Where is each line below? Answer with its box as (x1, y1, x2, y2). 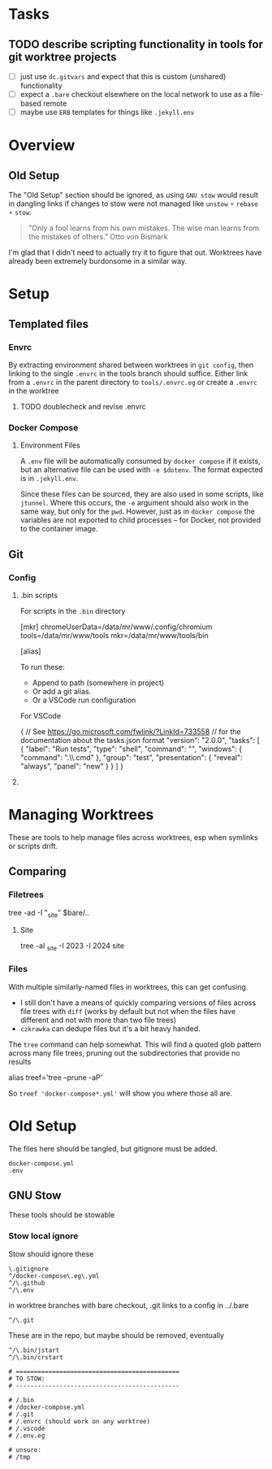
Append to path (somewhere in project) (32, 678, 165, 688)
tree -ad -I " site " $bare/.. (8, 907, 89, 920)
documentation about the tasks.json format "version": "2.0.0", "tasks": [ (19, 736, 260, 745)
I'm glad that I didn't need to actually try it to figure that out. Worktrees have (8, 247, 262, 257)
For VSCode (19, 711, 62, 721)
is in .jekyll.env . (19, 474, 79, 483)
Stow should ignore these (8, 1248, 94, 1258)
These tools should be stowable (8, 1210, 115, 1220)
